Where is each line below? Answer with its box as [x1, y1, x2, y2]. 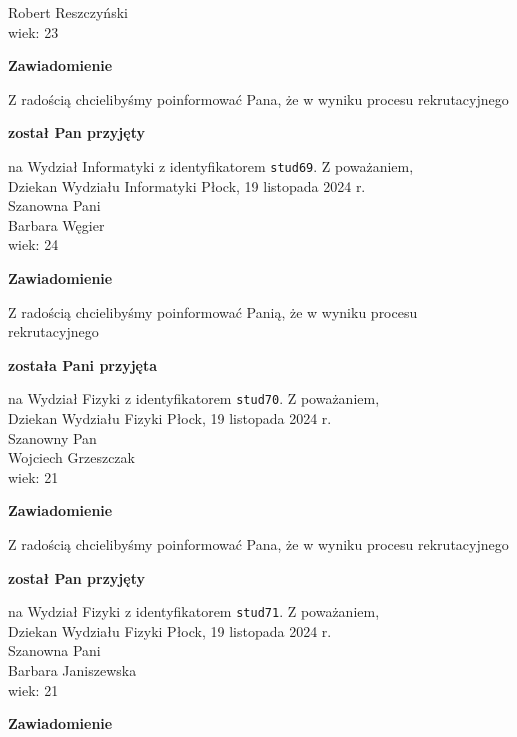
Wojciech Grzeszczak [8, 447, 135, 468]
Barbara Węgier [8, 214, 105, 235]
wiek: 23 [8, 21, 59, 42]
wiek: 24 [8, 234, 59, 255]
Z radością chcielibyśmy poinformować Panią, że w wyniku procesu [8, 301, 418, 322]
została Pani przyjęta [8, 354, 158, 375]
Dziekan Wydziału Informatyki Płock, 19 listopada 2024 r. [8, 175, 366, 196]
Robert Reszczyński [8, 2, 128, 22]
